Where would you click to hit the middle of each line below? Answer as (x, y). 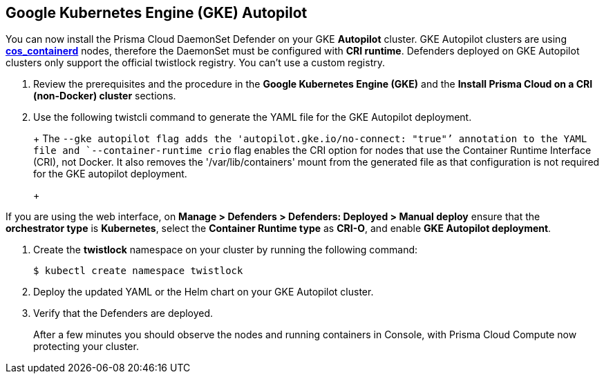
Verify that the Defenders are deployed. (123, 313)
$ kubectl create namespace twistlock (138, 271)
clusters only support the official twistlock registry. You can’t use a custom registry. (196, 63)
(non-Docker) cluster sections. (105, 96)
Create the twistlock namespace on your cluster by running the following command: (226, 250)
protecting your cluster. (86, 347)
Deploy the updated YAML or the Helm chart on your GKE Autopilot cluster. (204, 292)
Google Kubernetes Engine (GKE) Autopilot (157, 13)
